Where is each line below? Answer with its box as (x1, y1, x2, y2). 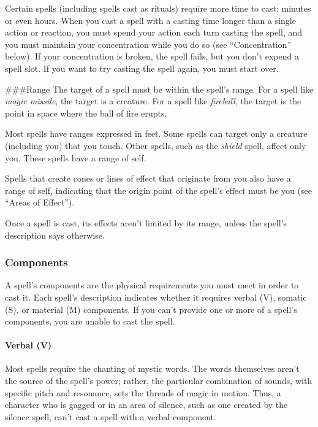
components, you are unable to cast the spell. (5, 315, 175, 328)
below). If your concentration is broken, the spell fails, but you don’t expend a (5, 50, 299, 63)
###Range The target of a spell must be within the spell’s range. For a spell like (5, 82, 314, 95)
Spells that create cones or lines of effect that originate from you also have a (5, 172, 291, 185)
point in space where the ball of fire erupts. (5, 106, 167, 119)
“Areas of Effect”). (5, 196, 75, 209)
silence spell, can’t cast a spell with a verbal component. (5, 410, 216, 423)
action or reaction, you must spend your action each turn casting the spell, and (5, 26, 303, 39)
